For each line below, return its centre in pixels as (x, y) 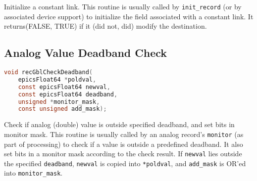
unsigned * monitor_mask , (59, 102)
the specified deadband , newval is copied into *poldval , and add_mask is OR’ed (125, 163)
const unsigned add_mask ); (62, 109)
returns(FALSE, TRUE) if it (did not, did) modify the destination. (105, 26)
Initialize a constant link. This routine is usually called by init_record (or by (123, 6)
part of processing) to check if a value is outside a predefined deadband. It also (124, 144)
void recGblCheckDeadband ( (48, 72)
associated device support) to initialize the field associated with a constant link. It (129, 16)
